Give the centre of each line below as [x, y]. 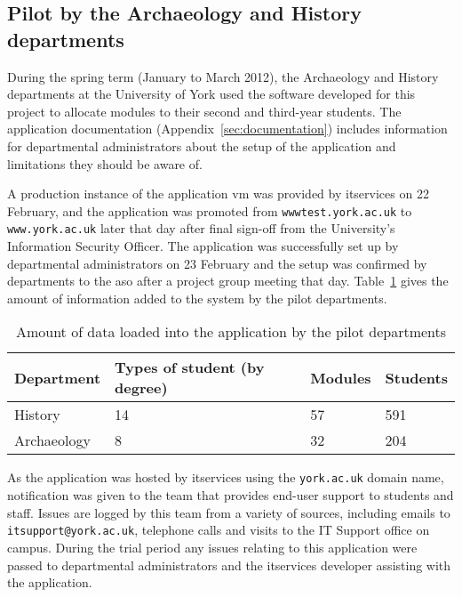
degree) [141, 388]
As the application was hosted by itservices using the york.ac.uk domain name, [226, 477]
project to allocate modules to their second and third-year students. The [204, 111]
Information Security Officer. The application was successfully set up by [203, 246]
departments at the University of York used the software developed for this [211, 94]
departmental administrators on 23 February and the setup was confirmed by [217, 263]
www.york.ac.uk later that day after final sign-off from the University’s [201, 228]
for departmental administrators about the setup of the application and [202, 145]
